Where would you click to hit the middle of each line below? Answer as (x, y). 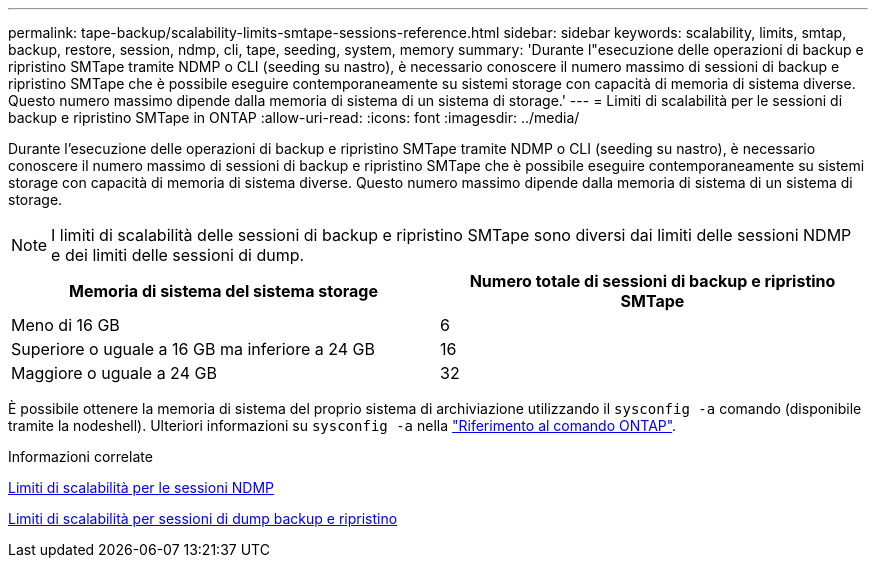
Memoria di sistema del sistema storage (223, 291)
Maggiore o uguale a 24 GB (114, 373)
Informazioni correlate (80, 456)
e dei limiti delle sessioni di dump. (178, 255)
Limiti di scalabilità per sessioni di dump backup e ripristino (203, 518)
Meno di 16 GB (65, 325)
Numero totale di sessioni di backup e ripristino (652, 281)
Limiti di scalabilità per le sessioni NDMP (141, 487)
